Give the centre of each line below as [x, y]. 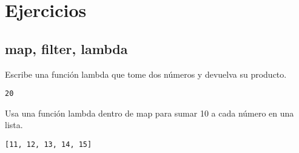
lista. [14, 125]
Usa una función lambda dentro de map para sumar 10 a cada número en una [149, 113]
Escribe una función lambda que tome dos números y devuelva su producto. [146, 74]
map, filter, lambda [66, 48]
